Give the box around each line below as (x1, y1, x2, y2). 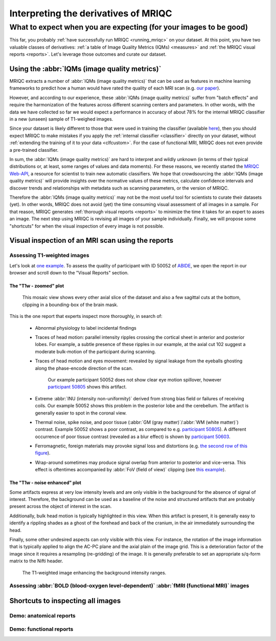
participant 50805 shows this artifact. (48, 384, 127, 390)
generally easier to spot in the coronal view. (35, 409, 127, 416)
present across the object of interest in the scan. (9, 503, 112, 510)
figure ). (35, 450, 51, 456)
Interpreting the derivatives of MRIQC (9, 8, 172, 19)
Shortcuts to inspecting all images (9, 596, 121, 605)
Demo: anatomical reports (9, 612, 76, 619)
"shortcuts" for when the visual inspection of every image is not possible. (9, 223, 164, 229)
